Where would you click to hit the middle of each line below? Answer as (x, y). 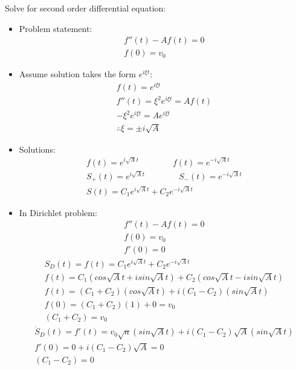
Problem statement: (56, 28)
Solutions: (37, 149)
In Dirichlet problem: (58, 212)
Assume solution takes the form (78, 74)
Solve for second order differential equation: (85, 8)
